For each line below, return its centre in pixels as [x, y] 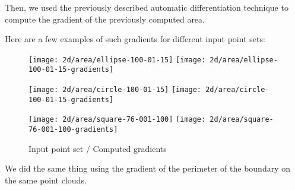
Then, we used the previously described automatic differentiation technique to [147, 7]
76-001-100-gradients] [73, 130]
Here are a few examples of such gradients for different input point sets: [135, 39]
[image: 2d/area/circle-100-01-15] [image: [115, 90]
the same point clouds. [46, 180]
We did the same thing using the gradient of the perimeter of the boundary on [148, 168]
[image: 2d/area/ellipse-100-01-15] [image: [117, 60]
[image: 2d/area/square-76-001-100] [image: [117, 120]
